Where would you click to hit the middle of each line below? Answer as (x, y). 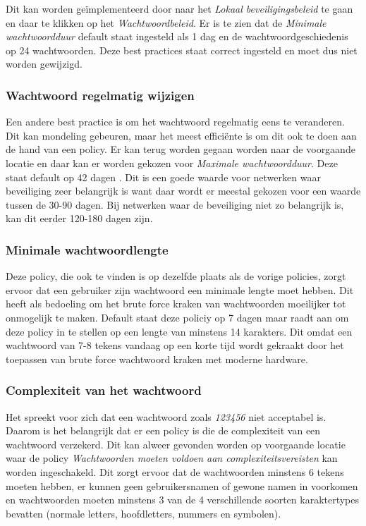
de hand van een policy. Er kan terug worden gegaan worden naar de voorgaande (181, 149)
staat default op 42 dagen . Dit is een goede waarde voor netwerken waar (163, 177)
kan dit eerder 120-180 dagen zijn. (79, 218)
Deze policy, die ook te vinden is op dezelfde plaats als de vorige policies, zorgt (176, 276)
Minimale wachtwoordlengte (87, 249)
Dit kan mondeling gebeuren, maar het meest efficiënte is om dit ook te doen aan (181, 135)
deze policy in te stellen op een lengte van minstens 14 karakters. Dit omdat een (179, 331)
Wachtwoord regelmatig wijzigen (100, 95)
